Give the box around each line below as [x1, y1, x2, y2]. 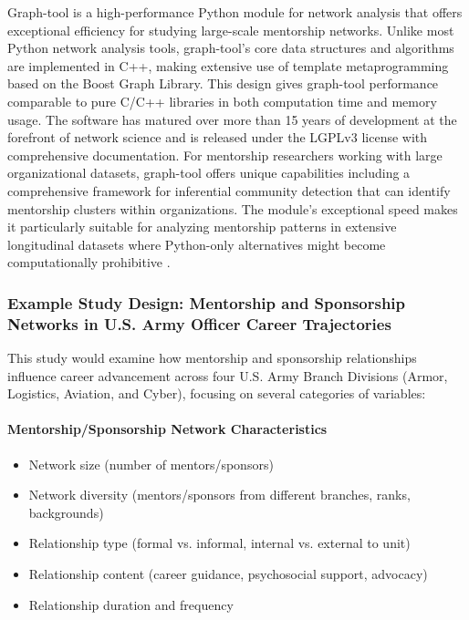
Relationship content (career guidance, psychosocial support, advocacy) [28, 564, 428, 583]
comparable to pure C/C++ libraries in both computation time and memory [7, 91, 437, 110]
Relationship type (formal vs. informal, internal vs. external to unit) [28, 533, 411, 553]
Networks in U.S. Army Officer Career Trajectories [7, 312, 391, 335]
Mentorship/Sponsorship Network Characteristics [7, 419, 328, 439]
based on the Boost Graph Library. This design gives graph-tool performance [7, 74, 439, 93]
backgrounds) [28, 502, 104, 522]
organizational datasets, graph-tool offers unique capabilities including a [7, 163, 411, 182]
